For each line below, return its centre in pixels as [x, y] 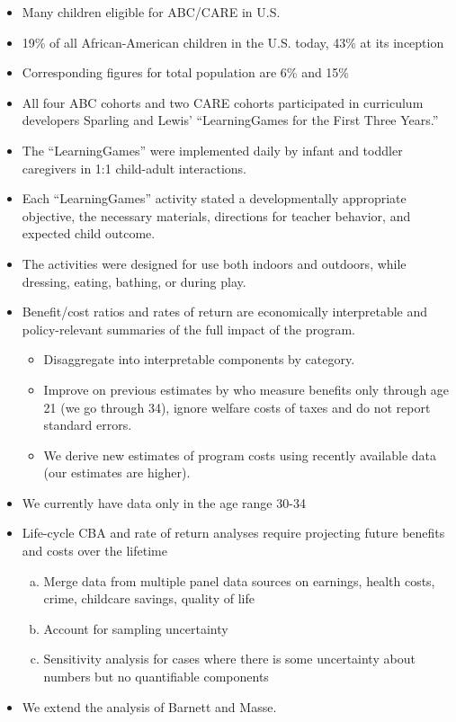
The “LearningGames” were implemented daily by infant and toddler [212, 150]
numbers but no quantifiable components [156, 677]
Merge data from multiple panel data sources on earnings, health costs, [239, 580]
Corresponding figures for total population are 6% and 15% [186, 72]
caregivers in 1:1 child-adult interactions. [134, 168]
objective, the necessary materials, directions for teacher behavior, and [216, 215]
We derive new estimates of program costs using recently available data [240, 455]
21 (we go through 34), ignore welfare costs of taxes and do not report [237, 407]
